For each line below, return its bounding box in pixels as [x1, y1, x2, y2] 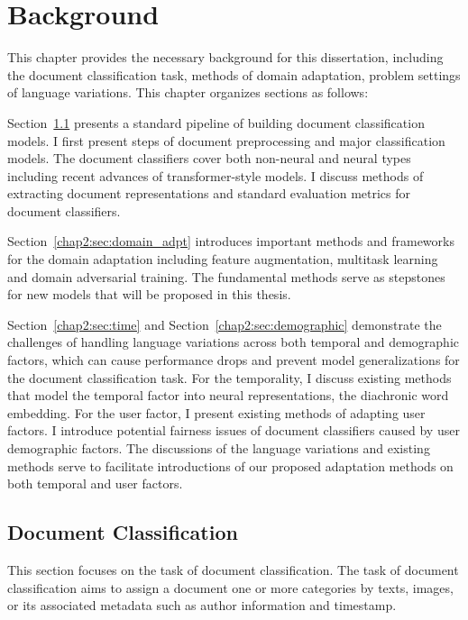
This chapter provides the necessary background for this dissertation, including [7, 48, 444, 67]
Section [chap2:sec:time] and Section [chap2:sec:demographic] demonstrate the [7, 315, 442, 333]
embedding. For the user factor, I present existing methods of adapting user [7, 403, 426, 422]
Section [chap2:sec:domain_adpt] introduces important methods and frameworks [7, 232, 454, 251]
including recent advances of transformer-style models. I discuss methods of [7, 166, 424, 185]
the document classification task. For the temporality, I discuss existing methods [7, 368, 452, 387]
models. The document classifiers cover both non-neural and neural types [7, 149, 411, 168]
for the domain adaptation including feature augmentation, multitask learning [7, 250, 438, 269]
